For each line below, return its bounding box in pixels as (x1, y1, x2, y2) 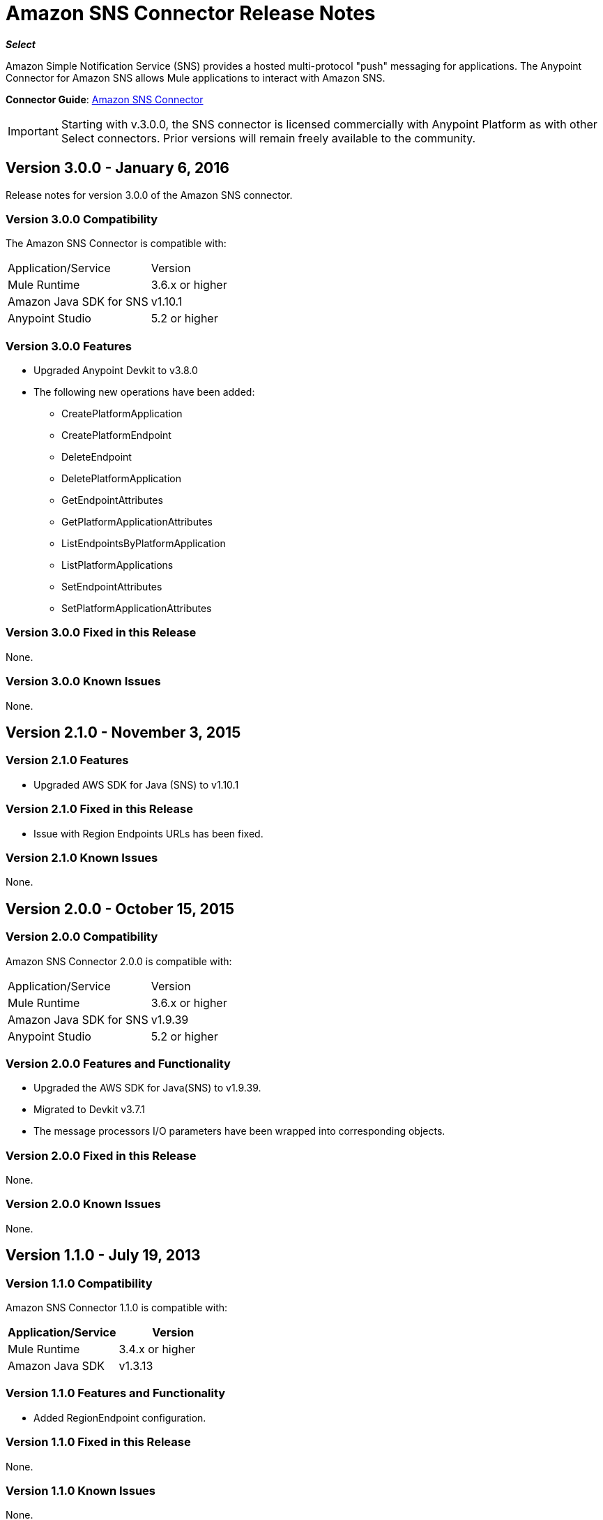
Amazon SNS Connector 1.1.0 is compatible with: (6, 1302, 228, 1313)
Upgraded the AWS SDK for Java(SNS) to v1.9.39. (33, 1082, 261, 1094)
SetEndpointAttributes (61, 581, 162, 593)
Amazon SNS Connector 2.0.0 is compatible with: (6, 955, 232, 967)
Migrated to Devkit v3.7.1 (33, 1103, 145, 1116)
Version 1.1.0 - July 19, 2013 (6, 1246, 201, 1265)
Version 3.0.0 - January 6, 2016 (6, 159, 229, 177)
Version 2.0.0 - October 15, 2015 (6, 900, 234, 918)
